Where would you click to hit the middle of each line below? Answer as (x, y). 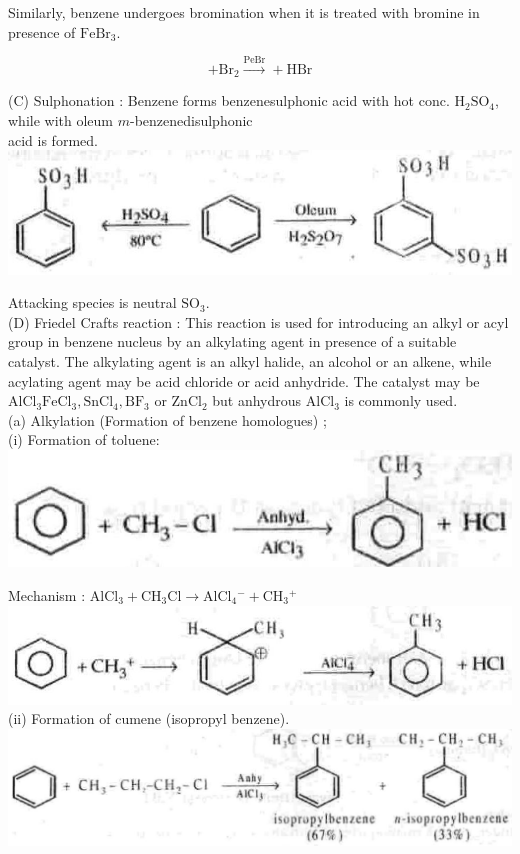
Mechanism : (47, 595)
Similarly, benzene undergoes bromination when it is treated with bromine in (244, 12)
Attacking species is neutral (92, 302)
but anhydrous (257, 400)
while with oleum (60, 120)
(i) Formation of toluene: (84, 439)
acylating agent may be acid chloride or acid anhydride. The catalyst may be (244, 380)
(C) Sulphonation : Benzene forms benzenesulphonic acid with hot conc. (229, 100)
